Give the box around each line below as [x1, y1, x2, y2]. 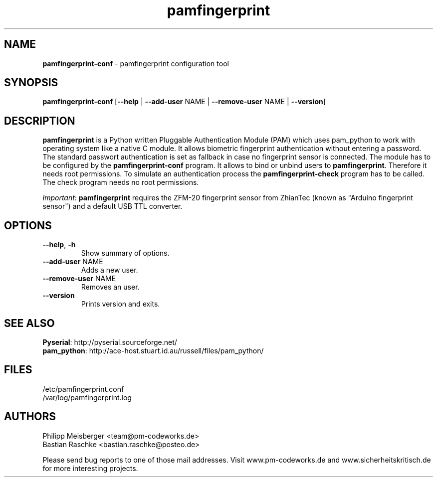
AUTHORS [4, 410, 56, 423]
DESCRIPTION [4, 114, 75, 127]
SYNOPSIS [4, 76, 58, 89]
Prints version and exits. [81, 300, 160, 309]
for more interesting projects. [42, 464, 138, 473]
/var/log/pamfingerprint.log [42, 393, 132, 402]
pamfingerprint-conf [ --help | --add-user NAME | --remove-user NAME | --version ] [42, 97, 326, 106]
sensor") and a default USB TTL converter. [42, 202, 183, 211]
